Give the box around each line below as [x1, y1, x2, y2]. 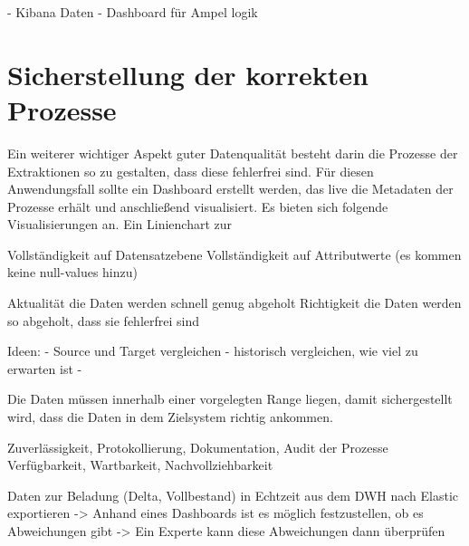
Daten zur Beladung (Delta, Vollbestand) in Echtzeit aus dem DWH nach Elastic [7, 485, 459, 504]
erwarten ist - [7, 359, 82, 378]
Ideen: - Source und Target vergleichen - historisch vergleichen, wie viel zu [7, 341, 418, 360]
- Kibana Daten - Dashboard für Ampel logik [7, 3, 258, 21]
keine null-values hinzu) [7, 263, 138, 282]
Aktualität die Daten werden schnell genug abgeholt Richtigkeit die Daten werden [7, 293, 462, 312]
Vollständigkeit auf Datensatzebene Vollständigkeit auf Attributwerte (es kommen [7, 244, 462, 263]
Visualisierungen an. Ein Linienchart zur [7, 215, 233, 234]
